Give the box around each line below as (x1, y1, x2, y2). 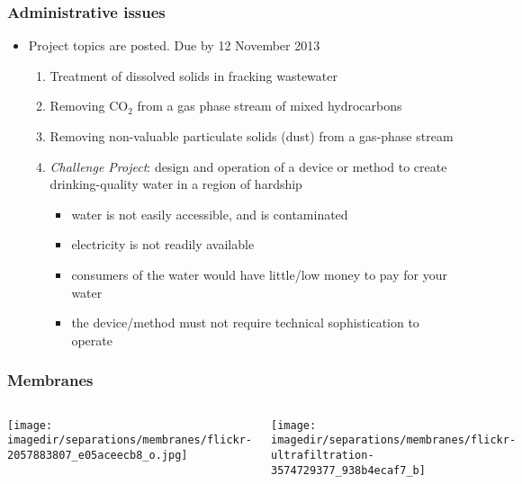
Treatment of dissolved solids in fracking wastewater (49, 66, 337, 85)
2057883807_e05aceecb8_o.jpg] (7, 448, 188, 462)
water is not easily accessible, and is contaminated (71, 204, 348, 223)
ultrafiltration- (271, 448, 374, 462)
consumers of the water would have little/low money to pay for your (71, 264, 447, 283)
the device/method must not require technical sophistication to (71, 313, 419, 332)
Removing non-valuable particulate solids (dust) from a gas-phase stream (49, 127, 454, 145)
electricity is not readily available (71, 235, 255, 254)
